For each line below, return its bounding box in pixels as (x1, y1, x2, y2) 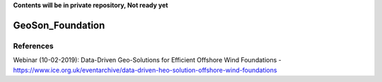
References (13, 41, 54, 51)
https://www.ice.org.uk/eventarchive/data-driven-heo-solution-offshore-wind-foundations (13, 66, 277, 74)
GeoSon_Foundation (13, 19, 105, 31)
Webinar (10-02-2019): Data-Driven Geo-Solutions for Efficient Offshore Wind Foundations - (13, 56, 282, 64)
